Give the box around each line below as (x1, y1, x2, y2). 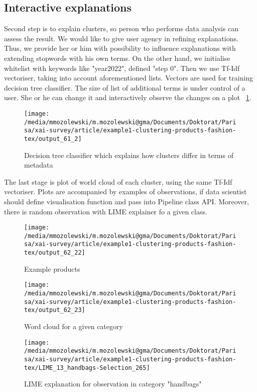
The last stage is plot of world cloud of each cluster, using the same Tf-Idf (4, 176, 232, 187)
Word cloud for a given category (24, 321, 123, 331)
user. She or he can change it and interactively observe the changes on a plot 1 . (4, 92, 251, 103)
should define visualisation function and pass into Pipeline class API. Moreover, (4, 196, 249, 206)
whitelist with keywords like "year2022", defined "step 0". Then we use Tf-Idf (4, 62, 240, 73)
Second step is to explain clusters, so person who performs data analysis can (4, 23, 239, 34)
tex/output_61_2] (24, 135, 82, 142)
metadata (24, 160, 53, 170)
